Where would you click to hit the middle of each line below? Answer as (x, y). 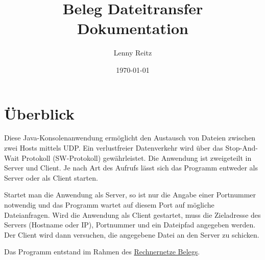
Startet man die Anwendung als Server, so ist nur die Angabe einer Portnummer (130, 195)
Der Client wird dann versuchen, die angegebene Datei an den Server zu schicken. (132, 234)
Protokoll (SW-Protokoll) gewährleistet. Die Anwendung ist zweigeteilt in (137, 157)
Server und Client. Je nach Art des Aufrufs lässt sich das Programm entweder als (131, 168)
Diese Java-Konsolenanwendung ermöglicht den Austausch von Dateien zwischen (130, 138)
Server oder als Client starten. (51, 177)
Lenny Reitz (133, 53)
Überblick (39, 113)
